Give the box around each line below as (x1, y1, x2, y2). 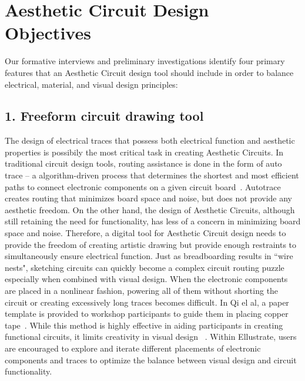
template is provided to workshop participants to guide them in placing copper (5, 307, 289, 320)
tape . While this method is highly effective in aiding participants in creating (5, 319, 283, 331)
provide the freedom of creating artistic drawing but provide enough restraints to (5, 238, 297, 250)
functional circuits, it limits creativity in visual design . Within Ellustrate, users (5, 330, 297, 343)
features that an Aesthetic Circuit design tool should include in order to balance (5, 66, 294, 78)
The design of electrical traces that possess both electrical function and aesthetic (5, 134, 295, 147)
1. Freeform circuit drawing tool (5, 107, 204, 125)
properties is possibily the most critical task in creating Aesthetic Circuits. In (5, 145, 284, 158)
